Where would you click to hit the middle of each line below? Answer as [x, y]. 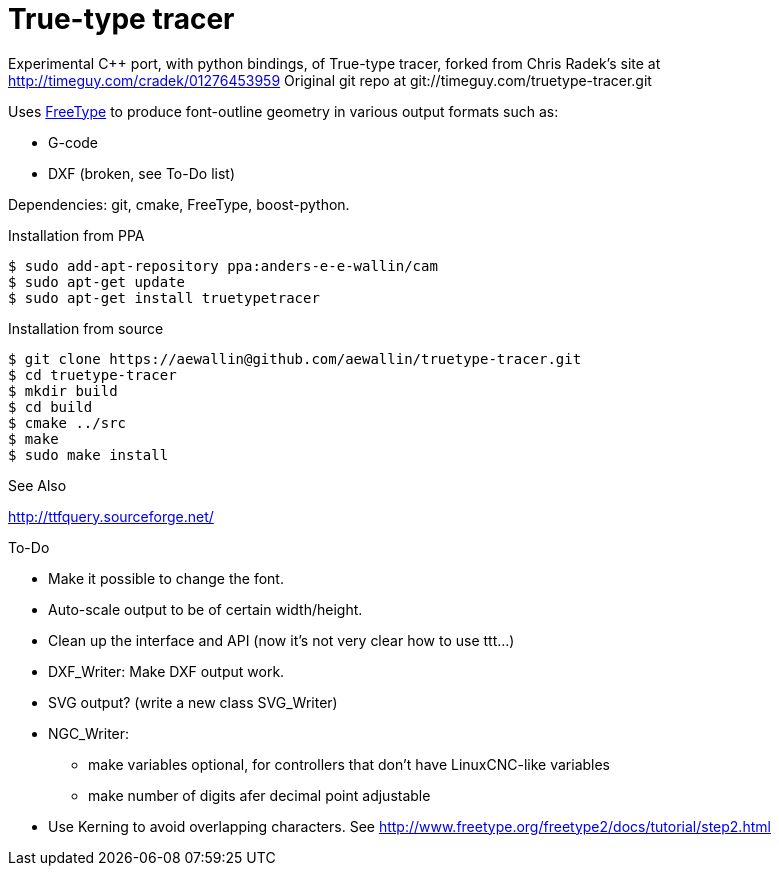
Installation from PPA [76, 235]
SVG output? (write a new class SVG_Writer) [193, 702]
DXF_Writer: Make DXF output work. [166, 671]
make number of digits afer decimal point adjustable [259, 795]
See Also [37, 485]
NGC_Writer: [89, 733]
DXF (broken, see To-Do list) [141, 173]
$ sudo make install [88, 454]
